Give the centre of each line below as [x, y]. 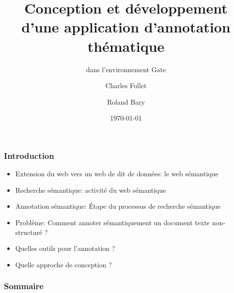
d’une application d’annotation [126, 27]
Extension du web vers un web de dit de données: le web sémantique [117, 174]
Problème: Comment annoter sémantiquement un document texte [113, 222]
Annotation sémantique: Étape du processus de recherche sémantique [118, 206]
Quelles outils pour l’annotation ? [65, 248]
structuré [29, 232]
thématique [126, 46]
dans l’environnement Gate [126, 69]
